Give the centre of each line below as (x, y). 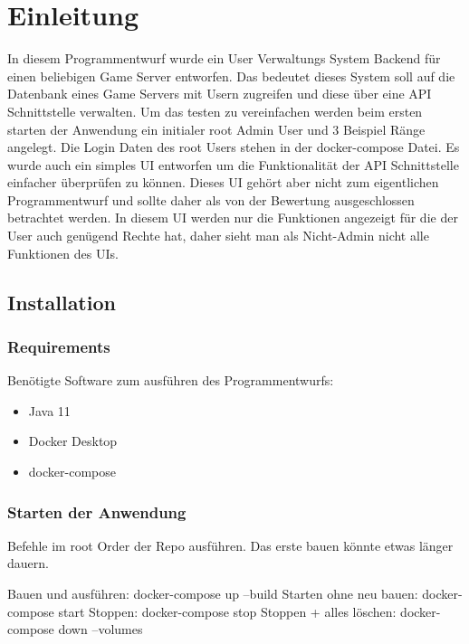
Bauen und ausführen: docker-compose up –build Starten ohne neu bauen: (213, 594)
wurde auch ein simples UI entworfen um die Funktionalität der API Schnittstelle (233, 164)
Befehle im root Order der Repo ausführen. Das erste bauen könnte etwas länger (230, 545)
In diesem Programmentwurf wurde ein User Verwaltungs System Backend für (224, 58)
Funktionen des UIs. (63, 253)
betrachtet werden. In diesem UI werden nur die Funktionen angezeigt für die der (233, 218)
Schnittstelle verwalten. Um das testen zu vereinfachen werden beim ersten (215, 111)
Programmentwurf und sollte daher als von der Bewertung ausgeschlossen (211, 199)
